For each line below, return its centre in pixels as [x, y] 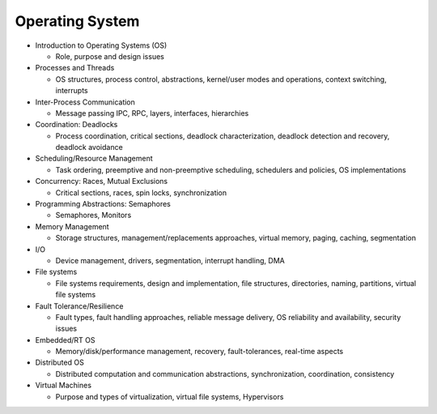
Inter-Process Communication [85, 102]
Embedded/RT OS [66, 339]
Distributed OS [59, 363]
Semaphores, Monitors [93, 216]
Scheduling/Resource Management [94, 159]
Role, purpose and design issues [110, 56]
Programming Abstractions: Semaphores [103, 204]
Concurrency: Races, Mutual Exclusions [102, 181]
